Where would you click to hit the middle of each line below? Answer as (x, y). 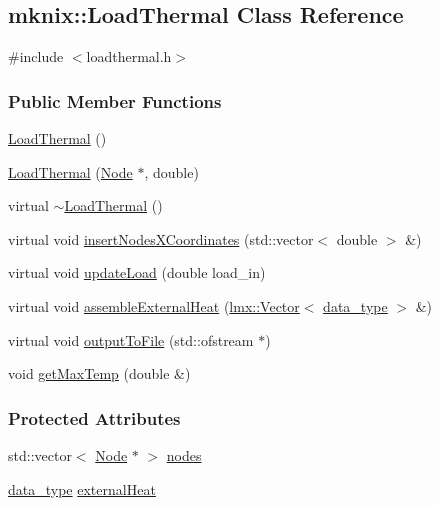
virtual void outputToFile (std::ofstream (131, 339)
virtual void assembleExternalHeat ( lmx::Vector (154, 305)
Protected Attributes (94, 417)
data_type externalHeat (82, 488)
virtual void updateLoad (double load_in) (137, 272)
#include (36, 56)
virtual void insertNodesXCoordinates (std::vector (161, 238)
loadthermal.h (129, 56)
